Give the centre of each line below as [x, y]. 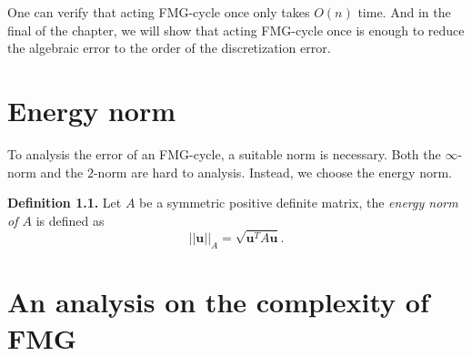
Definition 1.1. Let [65, 203]
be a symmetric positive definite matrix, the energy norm [299, 203]
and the [62, 172]
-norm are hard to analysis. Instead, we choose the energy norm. [272, 172]
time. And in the [404, 12]
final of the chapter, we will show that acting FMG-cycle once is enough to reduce [236, 30]
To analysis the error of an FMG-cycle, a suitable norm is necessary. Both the [224, 153]
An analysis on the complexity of [218, 302]
